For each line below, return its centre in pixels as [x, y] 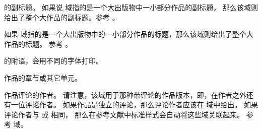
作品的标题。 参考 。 [38, 44]
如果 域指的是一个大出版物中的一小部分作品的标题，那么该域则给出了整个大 [129, 34]
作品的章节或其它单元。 [43, 77]
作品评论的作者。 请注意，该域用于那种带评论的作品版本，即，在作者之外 [125, 94]
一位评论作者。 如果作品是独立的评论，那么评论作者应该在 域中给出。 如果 [134, 105]
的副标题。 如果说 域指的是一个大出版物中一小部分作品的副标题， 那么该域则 [131, 7]
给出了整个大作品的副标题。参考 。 [62, 17]
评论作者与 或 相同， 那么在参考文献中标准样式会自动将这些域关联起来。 [124, 114]
